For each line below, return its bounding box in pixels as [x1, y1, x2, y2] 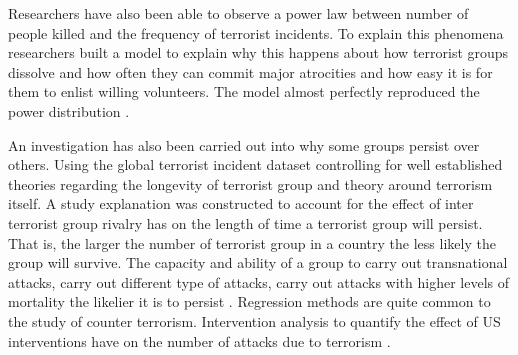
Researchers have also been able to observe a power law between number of [8, 3, 469, 23]
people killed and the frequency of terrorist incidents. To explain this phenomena [8, 22, 504, 43]
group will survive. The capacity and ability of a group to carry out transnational [8, 252, 508, 273]
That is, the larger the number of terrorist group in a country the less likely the [8, 232, 496, 253]
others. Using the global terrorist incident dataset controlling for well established [8, 154, 503, 175]
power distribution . [8, 100, 130, 121]
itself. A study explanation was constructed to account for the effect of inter [8, 193, 474, 214]
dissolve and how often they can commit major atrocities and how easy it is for [8, 61, 493, 82]
